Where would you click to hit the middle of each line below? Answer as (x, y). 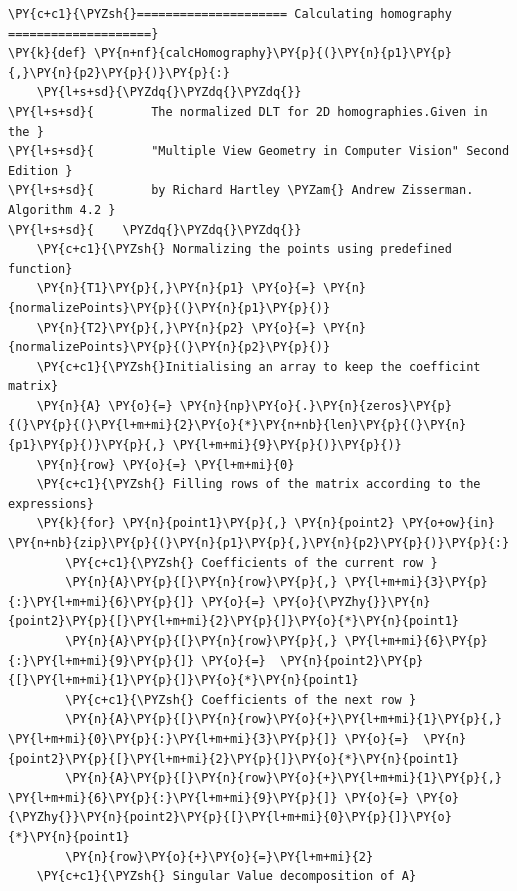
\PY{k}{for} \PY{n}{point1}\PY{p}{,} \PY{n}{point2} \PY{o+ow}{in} (265, 523)
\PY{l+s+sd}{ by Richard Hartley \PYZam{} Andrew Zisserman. (241, 190)
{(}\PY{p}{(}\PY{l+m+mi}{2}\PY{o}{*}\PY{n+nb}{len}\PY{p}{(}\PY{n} (237, 425)
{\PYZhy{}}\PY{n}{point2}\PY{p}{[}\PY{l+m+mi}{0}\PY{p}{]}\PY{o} (230, 817)
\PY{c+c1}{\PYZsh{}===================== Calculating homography (230, 14)
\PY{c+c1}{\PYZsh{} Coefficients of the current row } (251, 562)
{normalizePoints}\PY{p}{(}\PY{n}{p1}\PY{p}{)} (169, 307)
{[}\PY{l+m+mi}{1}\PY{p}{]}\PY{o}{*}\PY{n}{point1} (183, 680)
